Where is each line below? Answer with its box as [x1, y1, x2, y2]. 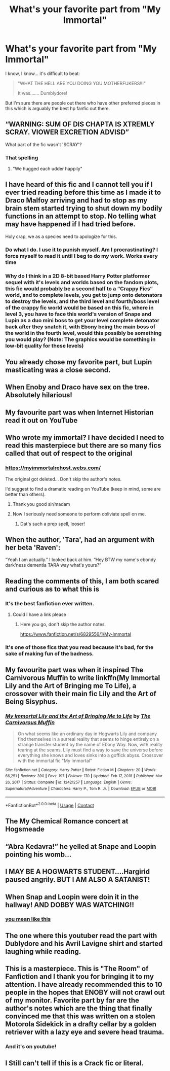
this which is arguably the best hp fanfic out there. [5, 105, 110, 111]
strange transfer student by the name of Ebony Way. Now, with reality [17, 741, 163, 747]
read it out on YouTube [5, 416, 78, 425]
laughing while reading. [5, 947, 81, 956]
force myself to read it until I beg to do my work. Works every [5, 252, 158, 259]
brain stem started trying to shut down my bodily [5, 204, 163, 213]
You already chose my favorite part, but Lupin [5, 358, 152, 366]
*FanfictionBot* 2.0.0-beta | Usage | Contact [5, 802, 95, 808]
